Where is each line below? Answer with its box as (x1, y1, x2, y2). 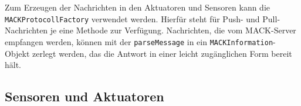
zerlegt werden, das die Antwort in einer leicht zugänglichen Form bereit (32, 47, 292, 59)
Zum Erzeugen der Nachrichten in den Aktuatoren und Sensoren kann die (5, 1, 270, 13)
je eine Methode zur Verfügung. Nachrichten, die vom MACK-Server (50, 24, 296, 36)
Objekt (5, 47, 30, 59)
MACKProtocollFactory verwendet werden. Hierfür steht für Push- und (5, 12, 260, 25)
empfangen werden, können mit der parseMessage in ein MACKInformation (5, 35, 273, 47)
